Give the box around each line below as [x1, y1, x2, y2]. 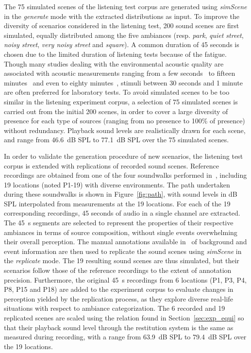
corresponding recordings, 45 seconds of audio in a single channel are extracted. [4, 208, 240, 218]
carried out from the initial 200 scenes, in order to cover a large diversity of [4, 106, 228, 116]
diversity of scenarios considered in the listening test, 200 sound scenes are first [4, 20, 239, 31]
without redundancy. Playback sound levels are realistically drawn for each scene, [4, 125, 246, 135]
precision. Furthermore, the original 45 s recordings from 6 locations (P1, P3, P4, [4, 274, 247, 285]
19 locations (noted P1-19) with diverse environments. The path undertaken [4, 179, 230, 189]
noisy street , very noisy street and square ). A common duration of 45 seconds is [4, 39, 239, 50]
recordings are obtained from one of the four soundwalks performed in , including [4, 170, 247, 180]
